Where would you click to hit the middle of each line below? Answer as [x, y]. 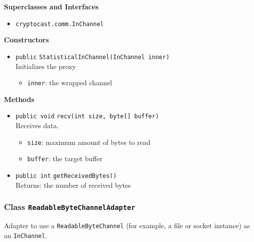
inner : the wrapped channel [70, 83]
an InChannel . [26, 235]
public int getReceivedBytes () [66, 176]
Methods [19, 99]
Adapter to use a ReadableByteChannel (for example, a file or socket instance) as [127, 225]
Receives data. [37, 125]
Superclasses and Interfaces [51, 6]
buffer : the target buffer [65, 158]
